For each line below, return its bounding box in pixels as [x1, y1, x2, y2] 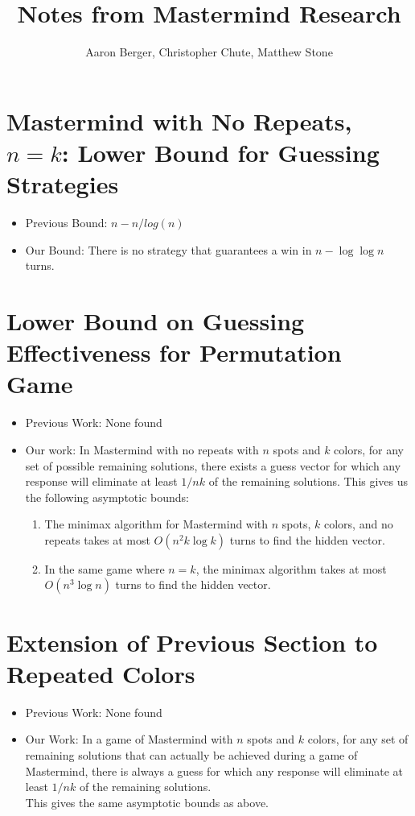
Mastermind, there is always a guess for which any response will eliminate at [25, 762, 404, 779]
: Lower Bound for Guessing [61, 135, 380, 168]
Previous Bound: [25, 214, 108, 231]
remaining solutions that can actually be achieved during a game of [25, 746, 358, 763]
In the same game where [44, 560, 165, 577]
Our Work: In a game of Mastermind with [25, 731, 233, 748]
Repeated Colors [6, 657, 195, 690]
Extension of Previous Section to [6, 625, 378, 658]
